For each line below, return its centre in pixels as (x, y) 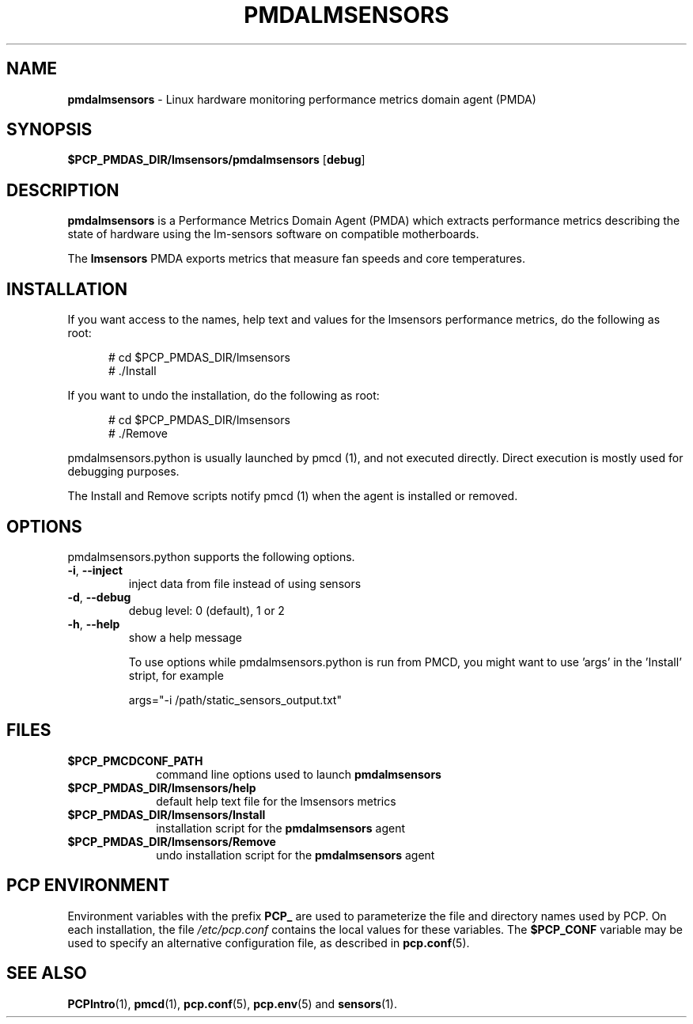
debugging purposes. (123, 472)
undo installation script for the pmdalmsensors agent (295, 855)
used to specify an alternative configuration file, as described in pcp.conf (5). (269, 942)
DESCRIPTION (63, 190)
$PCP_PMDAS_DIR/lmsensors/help (162, 787)
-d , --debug (99, 597)
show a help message (185, 637)
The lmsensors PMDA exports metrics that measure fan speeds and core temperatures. (296, 259)
